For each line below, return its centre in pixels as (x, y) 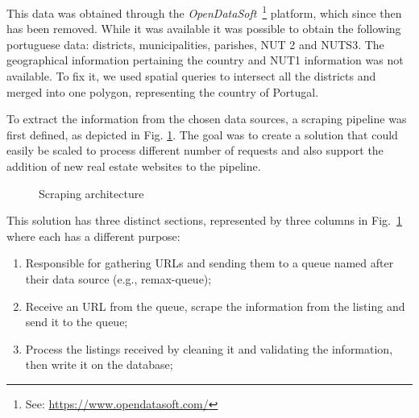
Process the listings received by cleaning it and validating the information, (209, 348)
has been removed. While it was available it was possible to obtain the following (204, 29)
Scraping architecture (91, 193)
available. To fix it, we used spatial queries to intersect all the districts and (191, 76)
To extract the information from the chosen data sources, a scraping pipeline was (207, 119)
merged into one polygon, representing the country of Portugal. (163, 91)
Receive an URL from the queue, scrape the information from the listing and (215, 306)
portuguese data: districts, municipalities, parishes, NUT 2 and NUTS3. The (195, 44)
